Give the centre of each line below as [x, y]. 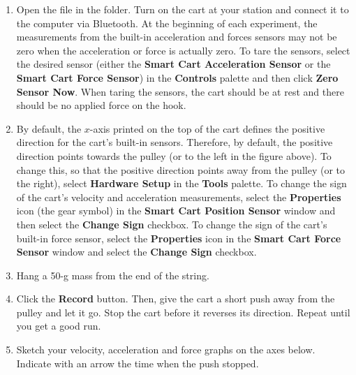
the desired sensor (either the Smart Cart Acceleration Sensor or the [173, 64]
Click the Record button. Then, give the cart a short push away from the [176, 299]
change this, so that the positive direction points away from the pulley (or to [180, 169]
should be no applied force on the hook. [101, 105]
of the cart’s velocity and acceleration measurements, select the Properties [179, 197]
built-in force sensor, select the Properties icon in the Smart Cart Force [179, 238]
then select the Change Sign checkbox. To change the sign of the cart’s [172, 224]
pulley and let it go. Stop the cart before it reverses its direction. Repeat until [183, 312]
